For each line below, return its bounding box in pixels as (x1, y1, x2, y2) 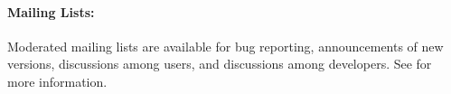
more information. (7, 71, 108, 90)
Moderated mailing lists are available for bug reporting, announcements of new (7, 36, 444, 55)
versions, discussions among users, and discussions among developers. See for (7, 54, 432, 73)
